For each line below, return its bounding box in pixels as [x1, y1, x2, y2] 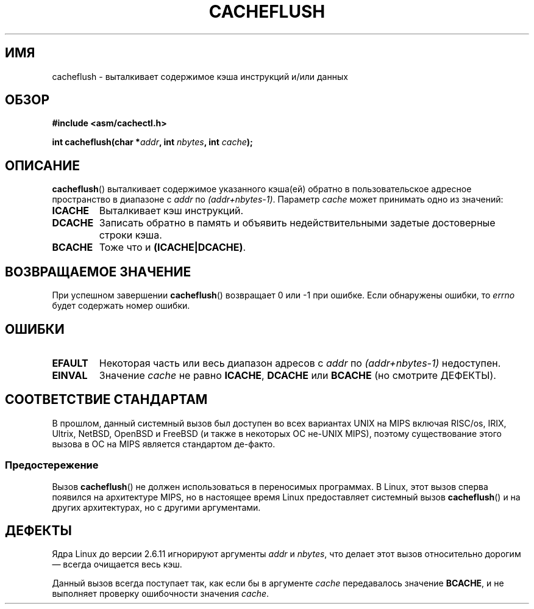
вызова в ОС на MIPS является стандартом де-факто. [52, 438, 276, 449]
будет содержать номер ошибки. [52, 300, 190, 311]
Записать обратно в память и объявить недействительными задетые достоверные [99, 217, 496, 229]
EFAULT [52, 356, 88, 369]
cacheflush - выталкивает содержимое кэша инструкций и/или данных [52, 71, 348, 82]
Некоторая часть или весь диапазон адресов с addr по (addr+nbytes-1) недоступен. [99, 356, 501, 369]
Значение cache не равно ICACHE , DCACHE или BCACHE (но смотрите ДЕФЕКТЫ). [99, 369, 496, 381]
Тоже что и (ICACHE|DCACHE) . [99, 241, 246, 254]
